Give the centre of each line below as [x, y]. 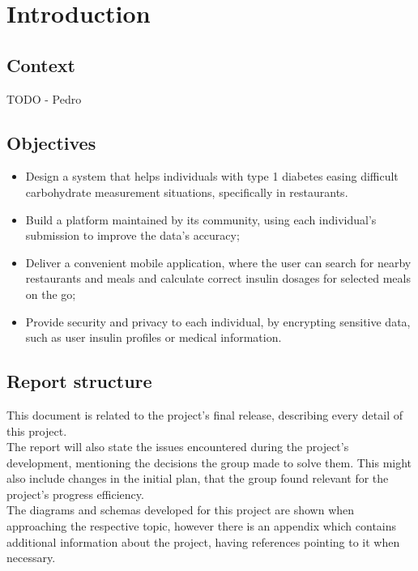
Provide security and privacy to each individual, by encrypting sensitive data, [218, 321]
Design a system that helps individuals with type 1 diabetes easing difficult [212, 176]
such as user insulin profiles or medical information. [154, 337]
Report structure [79, 381]
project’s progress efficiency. [75, 494]
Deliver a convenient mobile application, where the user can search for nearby [218, 262]
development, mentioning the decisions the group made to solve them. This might [209, 462]
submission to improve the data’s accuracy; [132, 235]
